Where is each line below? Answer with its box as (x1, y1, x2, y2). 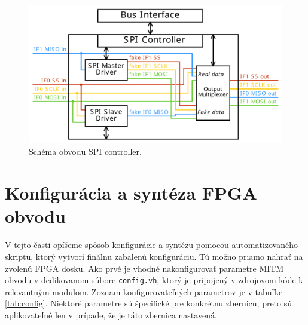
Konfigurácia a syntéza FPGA (5, 180, 257, 205)
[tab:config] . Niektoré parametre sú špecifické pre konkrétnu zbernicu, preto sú (5, 297, 292, 309)
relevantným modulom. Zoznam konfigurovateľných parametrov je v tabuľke (5, 285, 283, 298)
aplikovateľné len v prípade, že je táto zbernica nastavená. (5, 309, 217, 321)
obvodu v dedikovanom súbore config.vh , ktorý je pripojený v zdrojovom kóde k (5, 274, 303, 286)
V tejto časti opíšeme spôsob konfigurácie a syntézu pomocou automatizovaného (5, 238, 298, 251)
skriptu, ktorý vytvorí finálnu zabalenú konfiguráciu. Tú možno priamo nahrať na (5, 250, 303, 262)
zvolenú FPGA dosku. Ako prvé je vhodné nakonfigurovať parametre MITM (5, 262, 284, 274)
